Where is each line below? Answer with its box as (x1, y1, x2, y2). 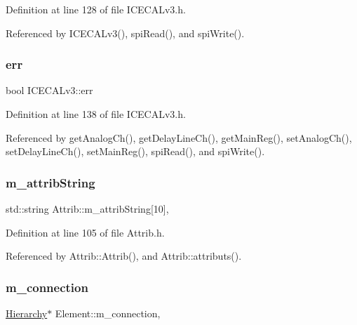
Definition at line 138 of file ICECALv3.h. (6, 107, 186, 121)
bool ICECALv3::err (6, 83, 93, 98)
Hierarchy (6, 306, 48, 320)
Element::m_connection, (55, 306, 161, 320)
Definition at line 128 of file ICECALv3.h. (6, 2, 186, 16)
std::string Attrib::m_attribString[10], (6, 201, 169, 215)
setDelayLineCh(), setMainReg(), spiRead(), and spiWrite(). (6, 144, 265, 159)
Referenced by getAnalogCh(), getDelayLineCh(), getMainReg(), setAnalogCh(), (6, 130, 352, 145)
